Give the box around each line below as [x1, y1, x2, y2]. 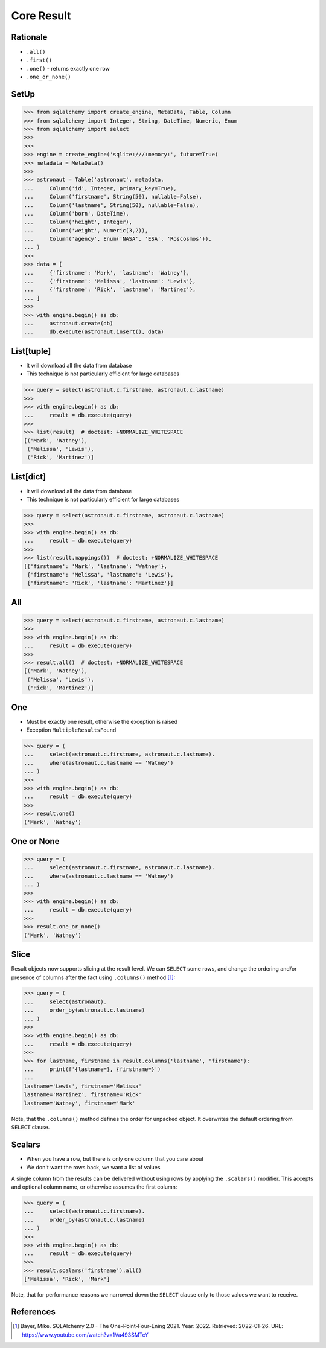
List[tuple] [11, 346, 51, 356]
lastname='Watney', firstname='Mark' [24, 1099, 136, 1107]
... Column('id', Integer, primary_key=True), [24, 185, 177, 191]
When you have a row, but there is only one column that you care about [26, 1155, 204, 1162]
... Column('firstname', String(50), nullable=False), [24, 193, 202, 200]
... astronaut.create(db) [24, 320, 113, 327]
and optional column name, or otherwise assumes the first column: [11, 1183, 177, 1190]
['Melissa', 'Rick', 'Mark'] [24, 1276, 110, 1282]
